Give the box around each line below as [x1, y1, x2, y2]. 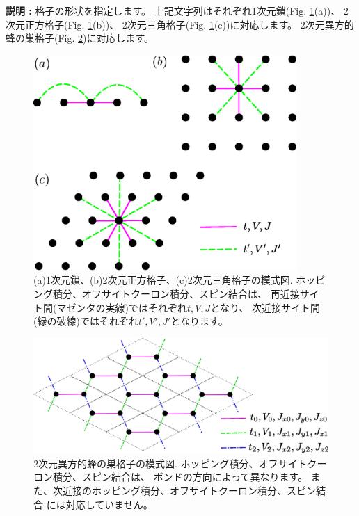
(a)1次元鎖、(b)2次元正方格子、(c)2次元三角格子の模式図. [33, 273, 293, 287]
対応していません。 [65, 497, 153, 511]
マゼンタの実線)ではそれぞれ [56, 300, 187, 314]
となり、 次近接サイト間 [210, 300, 321, 314]
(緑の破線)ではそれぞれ [33, 314, 138, 328]
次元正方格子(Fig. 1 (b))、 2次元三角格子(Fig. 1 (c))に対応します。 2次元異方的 [6, 17, 354, 31]
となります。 [170, 314, 228, 328]
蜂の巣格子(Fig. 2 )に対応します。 [6, 31, 154, 45]
